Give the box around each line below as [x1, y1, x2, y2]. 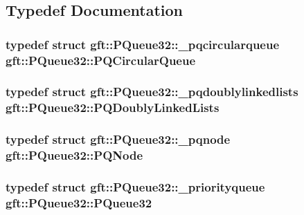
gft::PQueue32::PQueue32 [6, 194, 152, 211]
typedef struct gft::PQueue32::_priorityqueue [6, 178, 265, 195]
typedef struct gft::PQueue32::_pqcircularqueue [6, 35, 280, 53]
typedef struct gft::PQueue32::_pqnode [6, 131, 231, 148]
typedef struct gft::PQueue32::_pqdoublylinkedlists [6, 83, 298, 100]
